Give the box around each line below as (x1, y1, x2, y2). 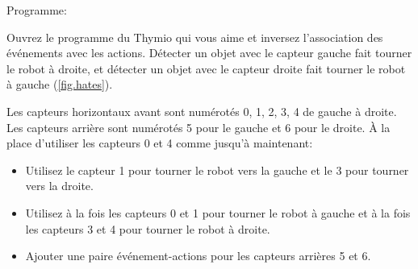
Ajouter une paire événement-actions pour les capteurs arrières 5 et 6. (25, 247, 371, 264)
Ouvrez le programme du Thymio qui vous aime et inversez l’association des (6, 28, 383, 45)
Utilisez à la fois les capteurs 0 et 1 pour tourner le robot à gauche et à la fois (25, 204, 411, 221)
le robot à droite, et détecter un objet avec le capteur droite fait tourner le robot (6, 60, 406, 77)
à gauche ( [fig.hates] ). (6, 76, 113, 93)
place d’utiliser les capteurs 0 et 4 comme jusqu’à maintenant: (6, 134, 313, 151)
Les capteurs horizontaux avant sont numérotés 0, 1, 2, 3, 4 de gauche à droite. (6, 102, 397, 119)
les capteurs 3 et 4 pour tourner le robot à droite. (25, 220, 270, 237)
